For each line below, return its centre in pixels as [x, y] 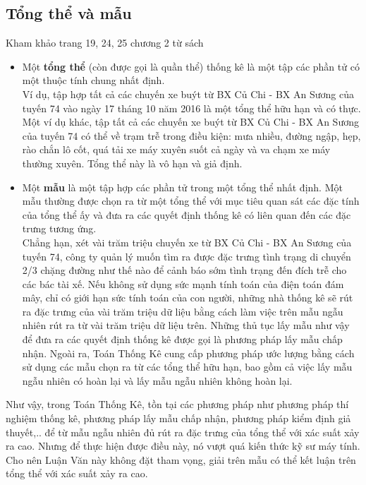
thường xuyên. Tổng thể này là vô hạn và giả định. [132, 163]
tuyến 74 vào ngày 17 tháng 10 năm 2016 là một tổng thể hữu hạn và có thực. [191, 108]
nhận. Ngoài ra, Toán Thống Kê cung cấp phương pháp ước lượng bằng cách [188, 353]
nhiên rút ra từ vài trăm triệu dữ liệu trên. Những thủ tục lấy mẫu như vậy [186, 325]
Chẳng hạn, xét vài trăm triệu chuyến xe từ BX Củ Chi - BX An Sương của [187, 242]
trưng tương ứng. [59, 228]
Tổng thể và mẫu [69, 13]
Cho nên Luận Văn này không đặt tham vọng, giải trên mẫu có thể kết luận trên [181, 459]
